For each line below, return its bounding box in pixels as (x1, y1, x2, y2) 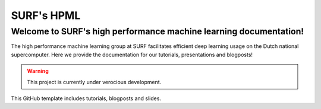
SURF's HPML (11, 9, 81, 22)
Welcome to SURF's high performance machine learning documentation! (11, 26, 304, 37)
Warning (27, 68, 49, 75)
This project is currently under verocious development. (27, 78, 162, 85)
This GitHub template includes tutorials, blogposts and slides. (11, 95, 162, 102)
